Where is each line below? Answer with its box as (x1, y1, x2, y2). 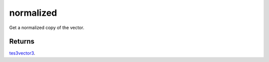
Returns (9, 37, 35, 46)
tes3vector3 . (9, 50, 35, 56)
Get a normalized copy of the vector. (9, 25, 85, 31)
